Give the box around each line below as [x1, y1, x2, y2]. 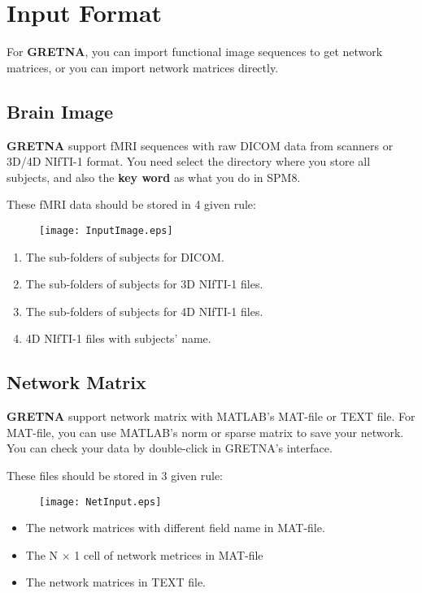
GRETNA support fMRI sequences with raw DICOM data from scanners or [7, 136, 394, 154]
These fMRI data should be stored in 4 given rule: [7, 196, 256, 213]
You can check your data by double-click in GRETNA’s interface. [7, 439, 333, 457]
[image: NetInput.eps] [39, 496, 162, 508]
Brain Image [7, 98, 114, 123]
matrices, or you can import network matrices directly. [7, 58, 279, 76]
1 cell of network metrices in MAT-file [74, 546, 263, 563]
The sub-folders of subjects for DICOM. [25, 248, 224, 265]
